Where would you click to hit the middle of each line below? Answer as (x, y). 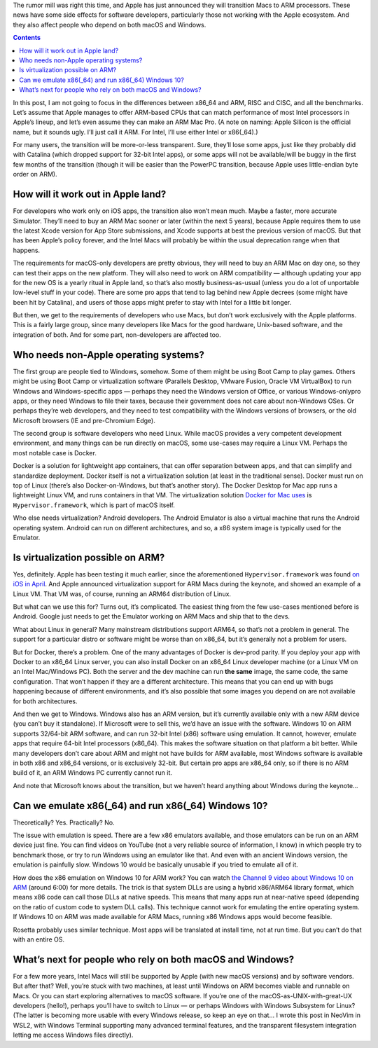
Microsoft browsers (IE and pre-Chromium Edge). (84, 420)
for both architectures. (45, 701)
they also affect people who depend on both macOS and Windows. (110, 25)
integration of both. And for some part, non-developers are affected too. (117, 335)
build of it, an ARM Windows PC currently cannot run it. (93, 773)
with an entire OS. (38, 939)
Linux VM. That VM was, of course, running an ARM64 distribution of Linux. (122, 594)
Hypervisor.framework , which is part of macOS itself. (94, 505)
